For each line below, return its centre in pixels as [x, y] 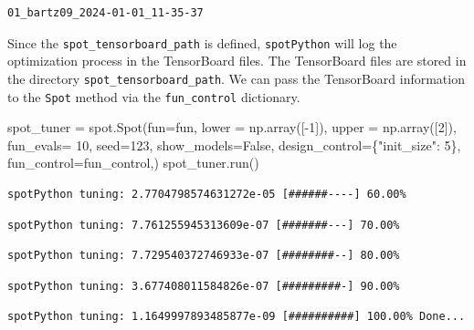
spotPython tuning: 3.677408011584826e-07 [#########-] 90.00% [204, 286]
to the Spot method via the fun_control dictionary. [154, 96]
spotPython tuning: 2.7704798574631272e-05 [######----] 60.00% [207, 194]
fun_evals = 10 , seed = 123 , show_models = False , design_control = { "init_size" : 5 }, [234, 144]
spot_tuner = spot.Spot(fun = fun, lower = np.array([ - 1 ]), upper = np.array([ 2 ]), [232, 127]
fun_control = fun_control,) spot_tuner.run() [133, 163]
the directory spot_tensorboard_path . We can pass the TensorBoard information [236, 78]
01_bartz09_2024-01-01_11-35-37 [105, 13]
